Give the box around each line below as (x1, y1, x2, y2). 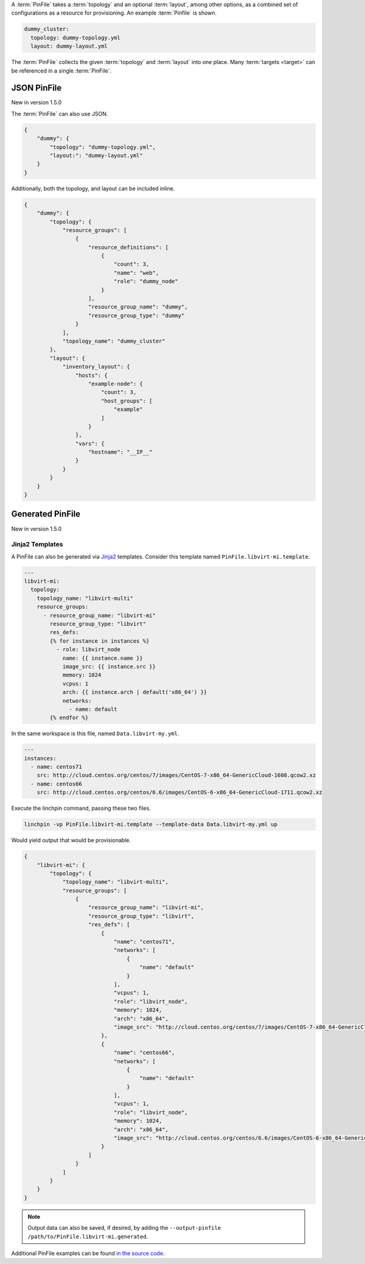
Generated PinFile (11, 509, 81, 520)
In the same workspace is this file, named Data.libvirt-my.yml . (11, 730, 179, 737)
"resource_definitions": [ (88, 244, 169, 251)
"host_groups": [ (100, 397, 153, 404)
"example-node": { (88, 380, 143, 387)
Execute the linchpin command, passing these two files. (11, 805, 151, 812)
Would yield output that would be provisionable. (11, 837, 131, 844)
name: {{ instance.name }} (62, 654, 143, 662)
